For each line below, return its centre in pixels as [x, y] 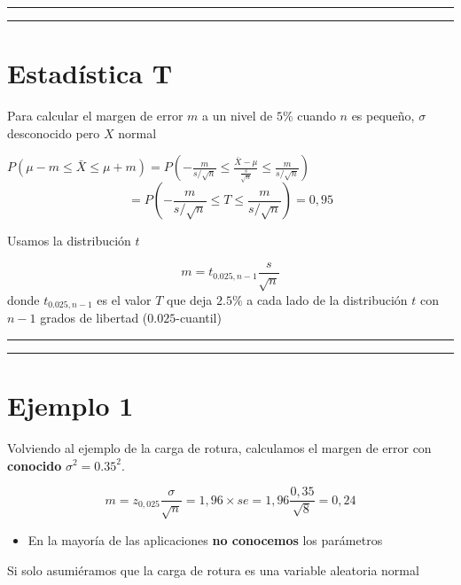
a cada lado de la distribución [327, 299]
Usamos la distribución [69, 241]
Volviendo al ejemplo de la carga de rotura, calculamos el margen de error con [219, 447]
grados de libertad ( [94, 318]
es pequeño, [383, 116]
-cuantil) [199, 318]
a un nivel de [237, 116]
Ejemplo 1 [70, 405]
